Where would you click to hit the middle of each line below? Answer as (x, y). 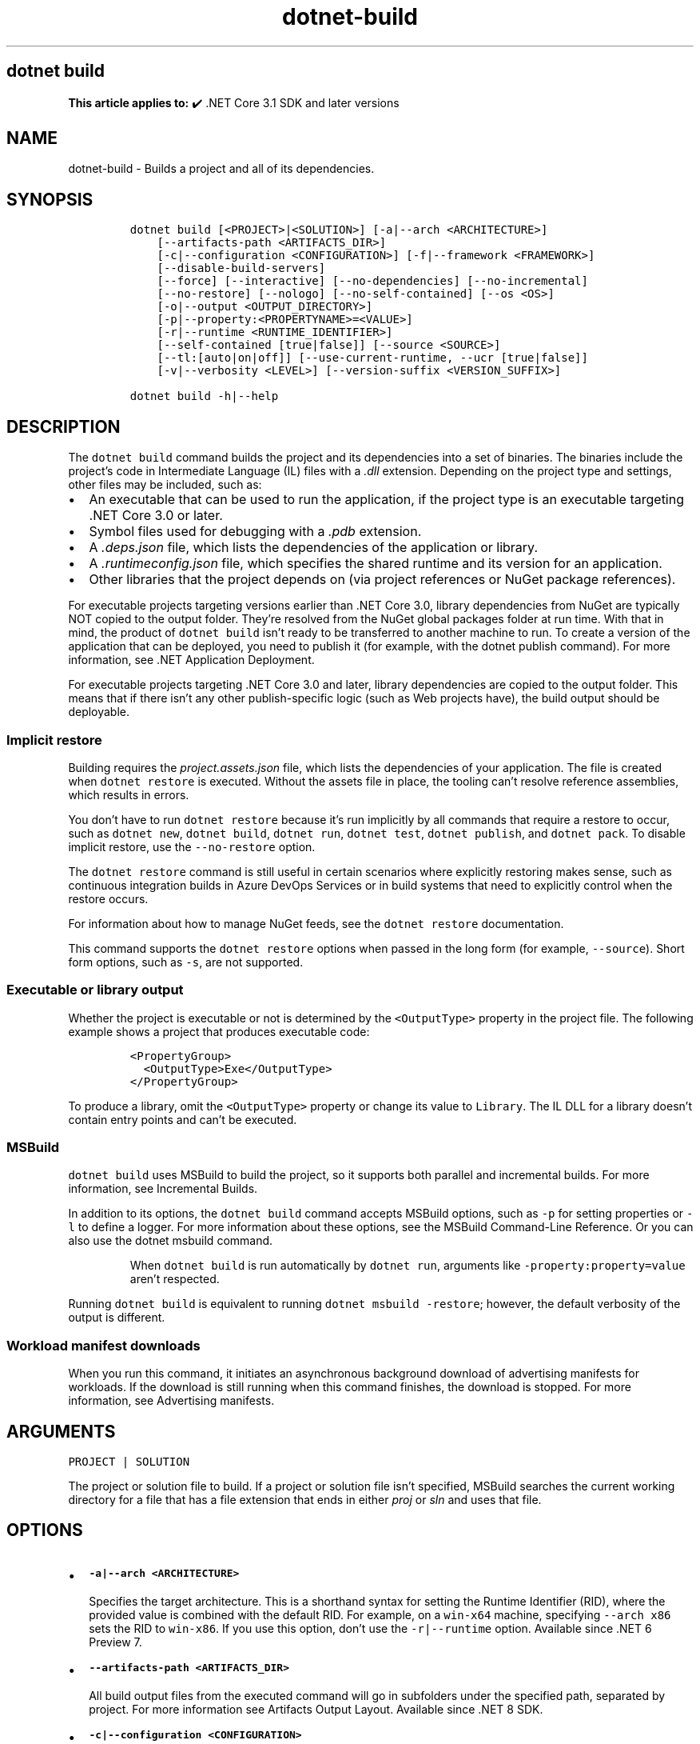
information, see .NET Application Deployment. (191, 660)
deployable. (99, 712)
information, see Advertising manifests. (171, 1401)
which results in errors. (129, 794)
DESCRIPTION (64, 426)
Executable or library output (95, 990)
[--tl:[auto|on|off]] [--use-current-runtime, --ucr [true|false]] (372, 358)
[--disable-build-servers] (241, 268)
